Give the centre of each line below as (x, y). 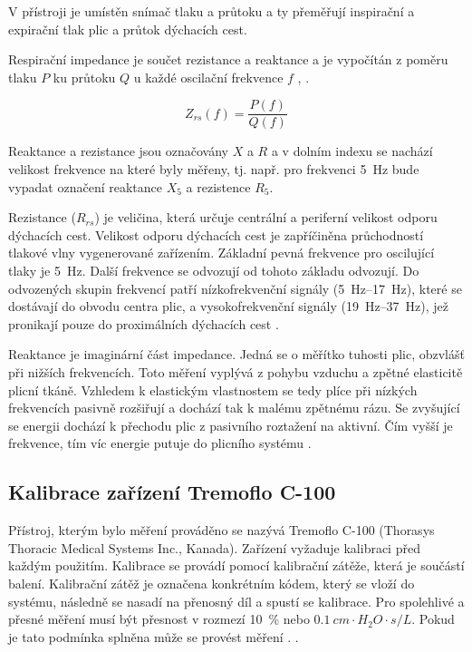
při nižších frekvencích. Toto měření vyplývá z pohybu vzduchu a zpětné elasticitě (236, 371)
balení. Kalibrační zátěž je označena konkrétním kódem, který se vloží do (212, 583)
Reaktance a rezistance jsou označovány (119, 151)
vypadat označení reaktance (85, 186)
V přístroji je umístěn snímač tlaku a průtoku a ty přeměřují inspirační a (212, 11)
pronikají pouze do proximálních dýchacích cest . (144, 323)
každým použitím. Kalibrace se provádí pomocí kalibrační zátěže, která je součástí (236, 565)
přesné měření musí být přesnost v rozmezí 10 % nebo (159, 619)
